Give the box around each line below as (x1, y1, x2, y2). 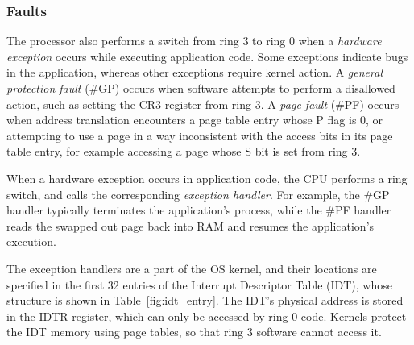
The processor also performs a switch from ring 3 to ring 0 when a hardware (6, 32, 382, 49)
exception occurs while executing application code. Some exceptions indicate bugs (6, 48, 408, 64)
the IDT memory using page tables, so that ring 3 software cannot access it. (6, 323, 382, 340)
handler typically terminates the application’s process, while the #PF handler (6, 202, 391, 218)
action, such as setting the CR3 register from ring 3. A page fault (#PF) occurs (6, 95, 400, 112)
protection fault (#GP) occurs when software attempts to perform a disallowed (6, 80, 395, 96)
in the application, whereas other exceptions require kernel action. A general (6, 64, 383, 81)
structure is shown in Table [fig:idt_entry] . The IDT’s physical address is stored (6, 292, 404, 309)
